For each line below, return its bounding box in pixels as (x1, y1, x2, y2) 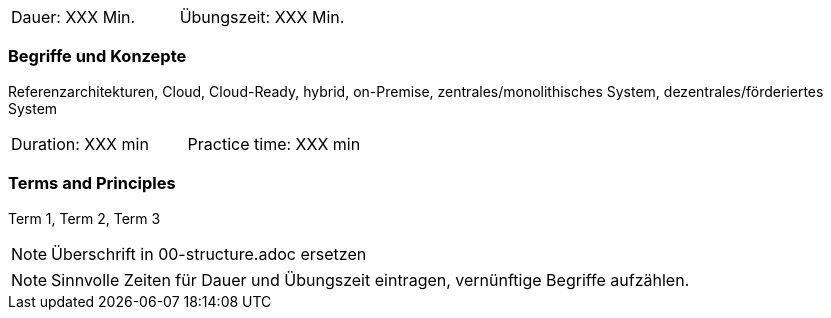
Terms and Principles (8, 173, 176, 194)
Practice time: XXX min (187, 133, 361, 154)
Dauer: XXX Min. (11, 7, 136, 27)
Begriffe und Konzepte (8, 46, 187, 67)
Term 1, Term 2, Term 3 (8, 209, 161, 227)
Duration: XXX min (11, 133, 149, 154)
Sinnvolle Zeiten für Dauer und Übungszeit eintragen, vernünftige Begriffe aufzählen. (51, 269, 690, 290)
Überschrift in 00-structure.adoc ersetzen (51, 243, 367, 264)
